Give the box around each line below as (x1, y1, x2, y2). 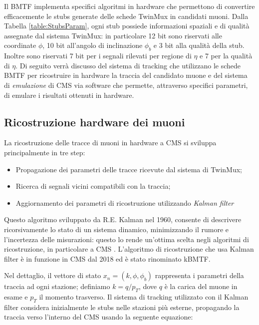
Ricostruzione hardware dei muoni (4, 114, 185, 129)
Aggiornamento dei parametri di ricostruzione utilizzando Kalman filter (15, 197, 234, 208)
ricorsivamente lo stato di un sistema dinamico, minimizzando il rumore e (4, 224, 229, 234)
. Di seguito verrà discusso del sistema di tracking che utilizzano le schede (15, 60, 241, 70)
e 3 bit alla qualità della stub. (153, 40, 245, 50)
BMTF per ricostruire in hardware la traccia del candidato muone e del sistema (4, 70, 248, 80)
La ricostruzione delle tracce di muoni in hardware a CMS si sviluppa (4, 137, 217, 148)
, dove (138, 281, 157, 292)
